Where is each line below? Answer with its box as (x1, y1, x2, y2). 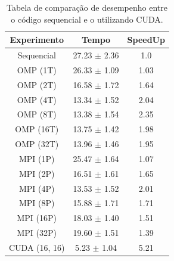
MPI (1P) (19, 152, 55, 164)
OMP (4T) (17, 93, 57, 105)
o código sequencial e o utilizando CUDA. (11, 13, 163, 25)
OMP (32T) (15, 138, 59, 150)
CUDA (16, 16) (9, 241, 65, 253)
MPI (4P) (19, 182, 55, 194)
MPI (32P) (17, 226, 57, 239)
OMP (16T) (15, 123, 59, 135)
